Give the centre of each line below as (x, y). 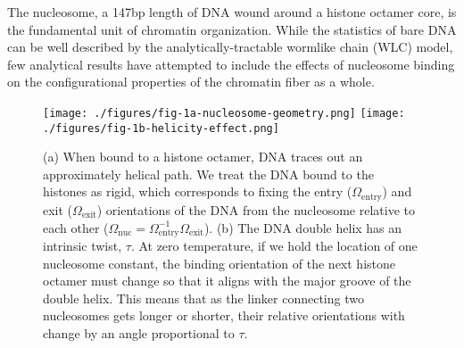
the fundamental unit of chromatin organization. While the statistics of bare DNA (232, 29)
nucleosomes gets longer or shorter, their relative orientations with (224, 315)
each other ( (76, 227)
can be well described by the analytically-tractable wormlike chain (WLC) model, (230, 47)
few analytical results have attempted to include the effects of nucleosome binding (231, 64)
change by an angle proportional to (139, 332)
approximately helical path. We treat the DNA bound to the (208, 174)
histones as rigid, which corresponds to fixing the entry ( (198, 191)
